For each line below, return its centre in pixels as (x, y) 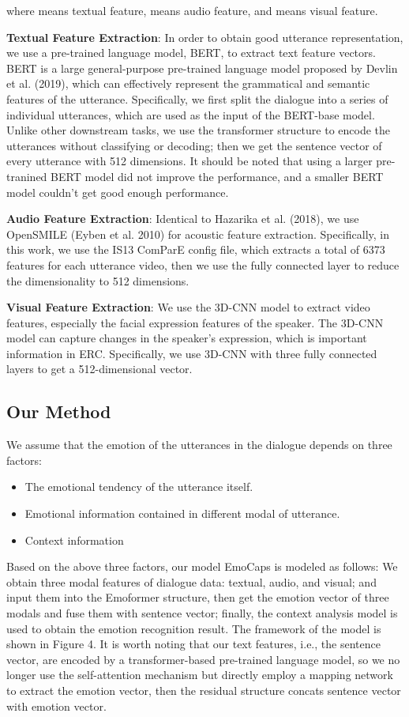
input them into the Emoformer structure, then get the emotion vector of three (198, 597)
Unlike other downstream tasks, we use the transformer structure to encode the (199, 130)
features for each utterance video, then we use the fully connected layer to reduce (203, 264)
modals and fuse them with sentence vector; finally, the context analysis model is (202, 613)
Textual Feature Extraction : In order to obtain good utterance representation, (205, 37)
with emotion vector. (56, 706)
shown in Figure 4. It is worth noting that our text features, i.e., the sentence (193, 644)
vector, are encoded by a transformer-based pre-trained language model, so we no (203, 659)
